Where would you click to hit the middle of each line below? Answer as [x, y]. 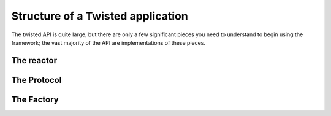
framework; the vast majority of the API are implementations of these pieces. [108, 42]
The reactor [34, 60]
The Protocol [36, 80]
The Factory [35, 99]
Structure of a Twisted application [100, 16]
